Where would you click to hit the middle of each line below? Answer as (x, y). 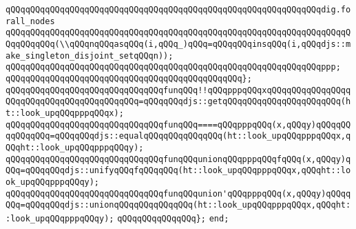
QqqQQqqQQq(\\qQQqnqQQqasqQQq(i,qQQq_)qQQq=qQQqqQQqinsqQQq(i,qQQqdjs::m (178, 44)
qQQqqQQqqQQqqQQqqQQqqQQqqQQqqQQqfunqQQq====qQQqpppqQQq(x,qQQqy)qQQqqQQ (178, 125)
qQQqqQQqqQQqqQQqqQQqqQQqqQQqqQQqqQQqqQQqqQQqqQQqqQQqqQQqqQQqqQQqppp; (173, 67)
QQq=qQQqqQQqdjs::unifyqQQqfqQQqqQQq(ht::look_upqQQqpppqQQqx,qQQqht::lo (178, 171)
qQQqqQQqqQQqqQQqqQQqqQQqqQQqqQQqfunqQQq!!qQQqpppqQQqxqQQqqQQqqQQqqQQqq (178, 90)
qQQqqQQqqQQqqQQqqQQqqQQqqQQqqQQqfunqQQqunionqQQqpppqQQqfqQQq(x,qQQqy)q (178, 159)
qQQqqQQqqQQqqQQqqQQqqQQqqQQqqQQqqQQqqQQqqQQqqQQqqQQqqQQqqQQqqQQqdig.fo (178, 10)
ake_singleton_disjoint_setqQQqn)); (90, 56)
